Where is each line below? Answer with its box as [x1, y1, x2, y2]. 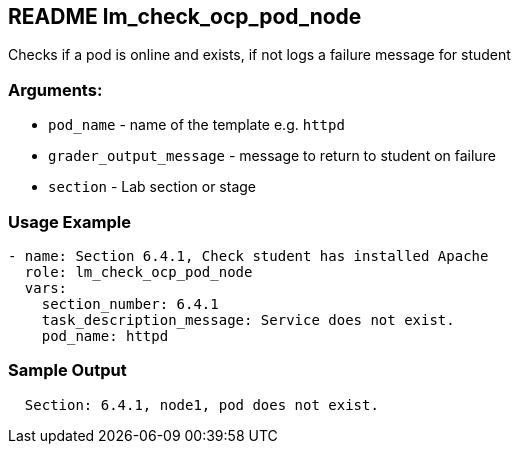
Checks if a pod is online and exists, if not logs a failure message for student [8, 46, 511, 64]
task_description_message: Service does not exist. [41, 311, 455, 328]
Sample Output [8, 360, 127, 381]
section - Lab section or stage [48, 178, 256, 196]
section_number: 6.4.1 [41, 295, 219, 312]
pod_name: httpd [41, 327, 169, 344]
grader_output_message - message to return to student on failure [48, 147, 496, 165]
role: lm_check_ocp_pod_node [24, 263, 253, 280]
